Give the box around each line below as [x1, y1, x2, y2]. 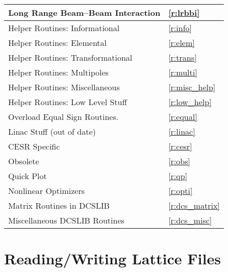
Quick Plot [8, 170, 47, 182]
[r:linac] [168, 126, 195, 137]
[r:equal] [168, 111, 197, 122]
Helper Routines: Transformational [8, 52, 133, 63]
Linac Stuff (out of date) [8, 126, 96, 137]
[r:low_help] [168, 96, 212, 108]
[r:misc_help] [168, 81, 216, 93]
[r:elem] [168, 37, 195, 48]
